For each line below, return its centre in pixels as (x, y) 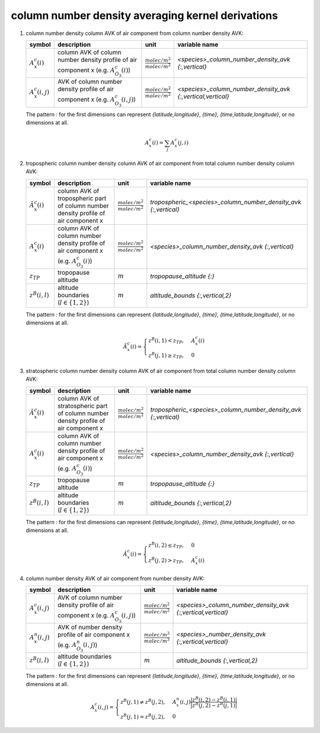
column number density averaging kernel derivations (145, 15)
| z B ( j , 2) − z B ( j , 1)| (214, 705)
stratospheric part (82, 406)
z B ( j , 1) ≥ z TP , (166, 355)
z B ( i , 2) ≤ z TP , (166, 545)
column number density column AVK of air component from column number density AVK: (135, 33)
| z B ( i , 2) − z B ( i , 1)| (214, 699)
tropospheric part (82, 198)
